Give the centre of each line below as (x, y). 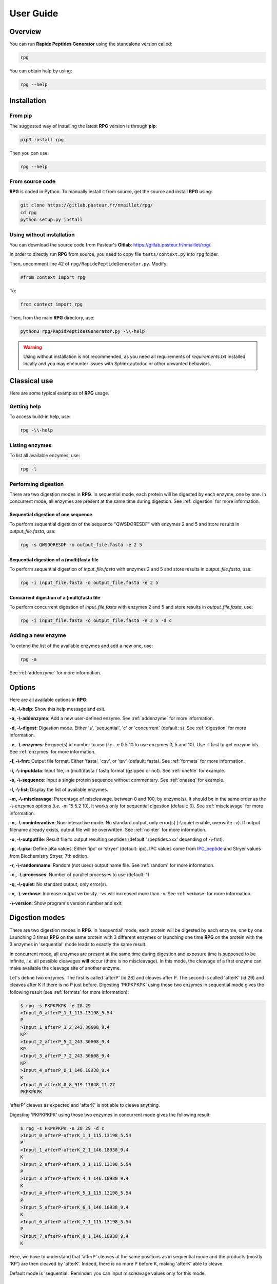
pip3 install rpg (42, 139)
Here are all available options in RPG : (48, 700)
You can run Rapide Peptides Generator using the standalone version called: (91, 44)
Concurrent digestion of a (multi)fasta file (55, 597)
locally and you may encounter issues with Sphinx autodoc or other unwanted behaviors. (117, 364)
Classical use (31, 381)
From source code (33, 181)
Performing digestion (37, 484)
